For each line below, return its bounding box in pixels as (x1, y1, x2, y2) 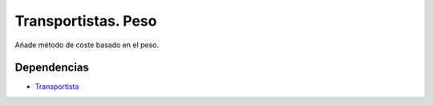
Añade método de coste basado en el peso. (14, 40, 160, 50)
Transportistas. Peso (14, 12, 157, 30)
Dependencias (14, 61, 90, 75)
